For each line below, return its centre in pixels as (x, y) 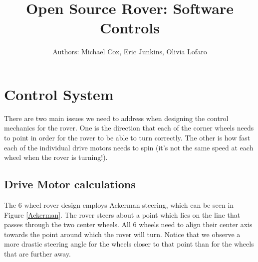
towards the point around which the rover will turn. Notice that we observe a (122, 234)
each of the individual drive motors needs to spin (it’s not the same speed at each (129, 147)
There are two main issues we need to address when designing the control (116, 118)
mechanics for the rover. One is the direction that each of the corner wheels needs (129, 128)
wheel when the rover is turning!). (56, 157)
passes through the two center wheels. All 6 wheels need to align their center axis (128, 224)
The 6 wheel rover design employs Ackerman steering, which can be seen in (119, 205)
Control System (59, 94)
